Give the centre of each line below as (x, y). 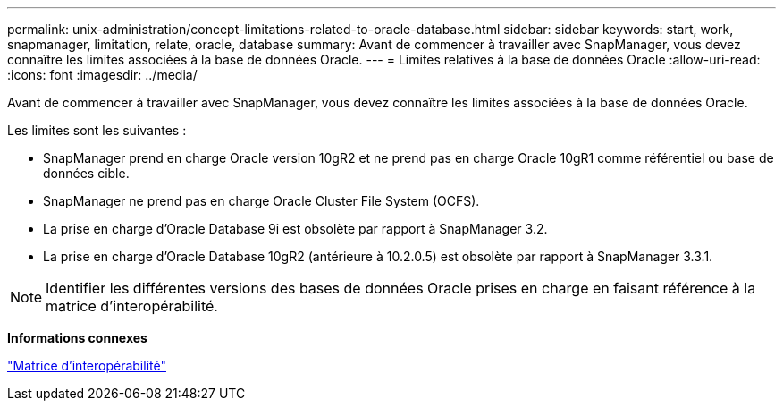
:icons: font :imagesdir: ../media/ (102, 75)
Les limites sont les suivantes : (97, 130)
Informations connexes (77, 338)
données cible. (86, 173)
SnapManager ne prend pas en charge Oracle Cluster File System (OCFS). (261, 201)
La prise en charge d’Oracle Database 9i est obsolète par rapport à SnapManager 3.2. (295, 229)
